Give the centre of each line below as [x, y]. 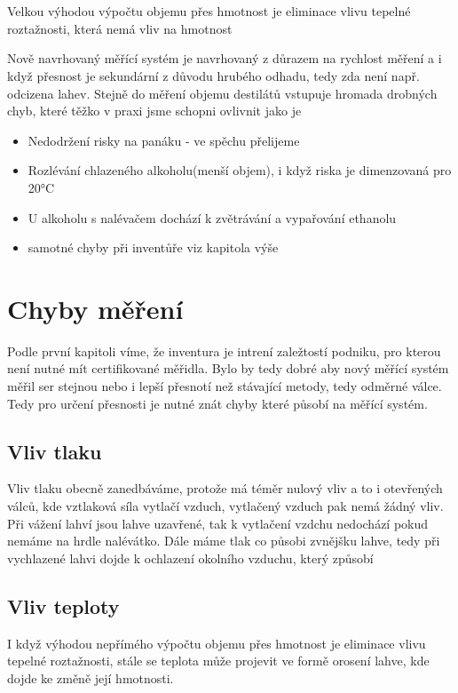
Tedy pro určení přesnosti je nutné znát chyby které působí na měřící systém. [217, 403]
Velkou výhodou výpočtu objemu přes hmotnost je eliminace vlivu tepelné [209, 11]
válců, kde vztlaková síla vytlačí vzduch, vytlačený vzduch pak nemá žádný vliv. [225, 506]
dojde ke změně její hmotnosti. [91, 677]
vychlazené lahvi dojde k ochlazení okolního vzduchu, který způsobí [190, 558]
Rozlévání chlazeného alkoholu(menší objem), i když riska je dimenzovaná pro [240, 170]
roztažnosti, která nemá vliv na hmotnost [120, 28]
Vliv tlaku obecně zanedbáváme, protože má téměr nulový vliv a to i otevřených [225, 488]
